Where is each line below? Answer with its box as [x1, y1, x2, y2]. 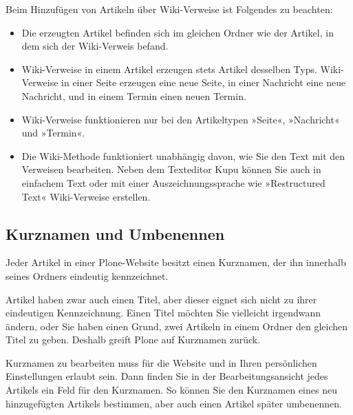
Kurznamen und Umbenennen [6, 223, 225, 244]
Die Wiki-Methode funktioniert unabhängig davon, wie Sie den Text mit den [21, 148, 345, 163]
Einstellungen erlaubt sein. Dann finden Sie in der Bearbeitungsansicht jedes [6, 369, 328, 383]
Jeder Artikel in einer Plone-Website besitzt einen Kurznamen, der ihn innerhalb [6, 255, 346, 270]
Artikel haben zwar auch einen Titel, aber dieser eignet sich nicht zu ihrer [6, 292, 317, 306]
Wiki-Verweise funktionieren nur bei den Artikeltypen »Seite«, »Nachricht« [21, 112, 340, 126]
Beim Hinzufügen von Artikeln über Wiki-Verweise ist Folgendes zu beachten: [6, 2, 333, 16]
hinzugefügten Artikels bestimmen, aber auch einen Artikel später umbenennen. [6, 396, 342, 410]
